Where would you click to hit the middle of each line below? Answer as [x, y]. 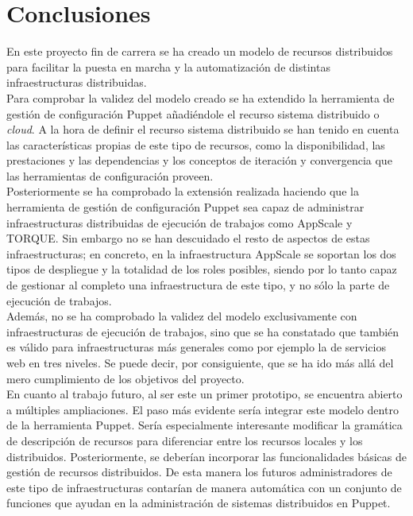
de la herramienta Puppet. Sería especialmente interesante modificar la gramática [205, 425]
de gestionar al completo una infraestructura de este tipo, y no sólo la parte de [198, 285]
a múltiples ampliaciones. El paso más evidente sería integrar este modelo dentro [203, 409]
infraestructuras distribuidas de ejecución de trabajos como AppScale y [179, 222]
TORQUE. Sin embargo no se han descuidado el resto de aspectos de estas [188, 238]
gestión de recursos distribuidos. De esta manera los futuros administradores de [199, 472]
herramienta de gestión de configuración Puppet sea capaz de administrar [185, 207]
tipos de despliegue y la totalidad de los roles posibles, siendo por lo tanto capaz [202, 269]
